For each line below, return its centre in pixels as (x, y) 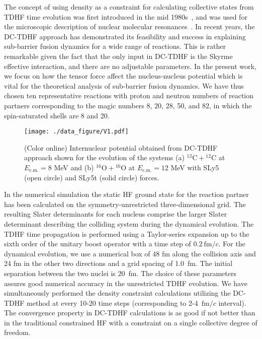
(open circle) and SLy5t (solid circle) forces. (92, 177)
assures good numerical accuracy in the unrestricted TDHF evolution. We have (126, 283)
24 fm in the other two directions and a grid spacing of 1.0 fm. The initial (118, 263)
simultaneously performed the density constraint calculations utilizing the (117, 293)
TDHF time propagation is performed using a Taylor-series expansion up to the (127, 233)
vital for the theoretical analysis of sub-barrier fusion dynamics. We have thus (124, 85)
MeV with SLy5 (195, 167)
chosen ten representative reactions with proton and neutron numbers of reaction (129, 95)
